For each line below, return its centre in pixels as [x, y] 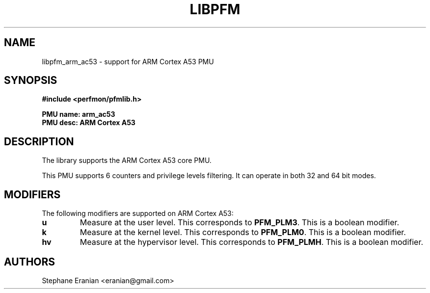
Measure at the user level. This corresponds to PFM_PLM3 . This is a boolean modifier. [240, 223]
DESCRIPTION [39, 141]
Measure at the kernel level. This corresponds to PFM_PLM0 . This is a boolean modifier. [243, 232]
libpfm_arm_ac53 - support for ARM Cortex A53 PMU [128, 61]
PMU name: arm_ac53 [79, 114]
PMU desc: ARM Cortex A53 [89, 123]
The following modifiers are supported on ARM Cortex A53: [138, 213]
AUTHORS [30, 262]
